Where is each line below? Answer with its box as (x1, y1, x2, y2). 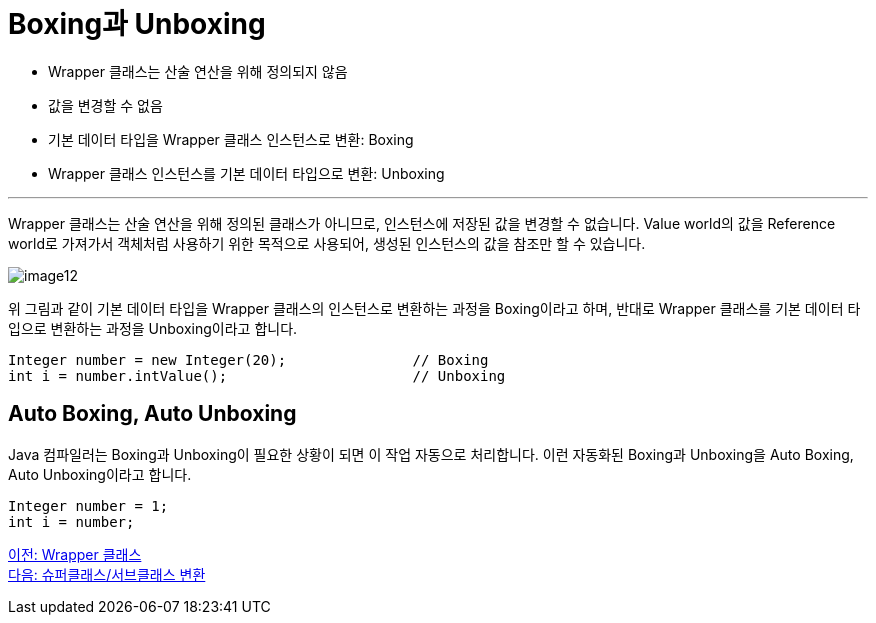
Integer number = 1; (8, 497, 169, 514)
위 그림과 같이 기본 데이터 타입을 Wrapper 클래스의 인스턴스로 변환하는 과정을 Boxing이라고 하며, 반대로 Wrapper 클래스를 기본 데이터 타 (8, 299, 861, 317)
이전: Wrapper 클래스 (8, 545, 142, 563)
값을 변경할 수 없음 (48, 96, 163, 114)
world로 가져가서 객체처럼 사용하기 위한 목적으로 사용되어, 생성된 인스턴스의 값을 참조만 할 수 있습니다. (8, 234, 646, 252)
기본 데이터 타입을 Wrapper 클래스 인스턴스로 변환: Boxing (48, 130, 414, 148)
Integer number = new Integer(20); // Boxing (8, 351, 489, 368)
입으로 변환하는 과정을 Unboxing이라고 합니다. (8, 319, 298, 337)
